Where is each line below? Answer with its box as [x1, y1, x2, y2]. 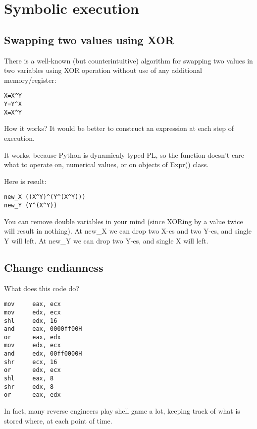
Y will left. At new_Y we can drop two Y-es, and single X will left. [4, 235, 208, 245]
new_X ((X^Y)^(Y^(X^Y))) [4, 193, 86, 201]
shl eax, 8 [4, 375, 54, 382]
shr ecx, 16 [4, 358, 57, 366]
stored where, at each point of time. [4, 415, 112, 426]
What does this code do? [4, 283, 79, 293]
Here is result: [4, 176, 47, 186]
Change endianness [4, 259, 103, 275]
